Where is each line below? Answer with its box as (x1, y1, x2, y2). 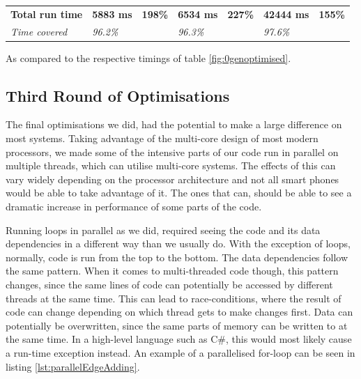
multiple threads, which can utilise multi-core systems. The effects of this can (6, 158, 336, 173)
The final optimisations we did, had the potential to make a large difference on (6, 117, 342, 132)
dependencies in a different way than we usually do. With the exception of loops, (6, 236, 351, 251)
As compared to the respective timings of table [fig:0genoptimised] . (6, 50, 291, 65)
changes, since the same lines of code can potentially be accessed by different (6, 277, 333, 292)
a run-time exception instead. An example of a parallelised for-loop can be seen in (6, 345, 355, 359)
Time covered (10, 24, 68, 38)
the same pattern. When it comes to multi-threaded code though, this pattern (6, 263, 339, 278)
